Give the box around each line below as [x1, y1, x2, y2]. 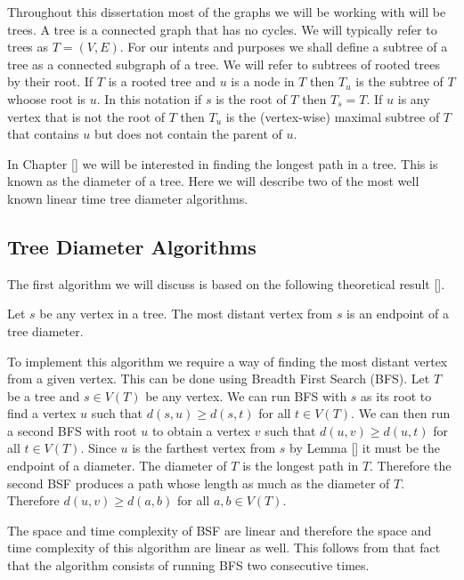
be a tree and [7, 386, 80, 405]
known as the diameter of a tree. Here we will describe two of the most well [7, 172, 419, 190]
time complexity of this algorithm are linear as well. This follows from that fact [7, 538, 441, 557]
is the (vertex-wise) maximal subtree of [225, 107, 440, 125]
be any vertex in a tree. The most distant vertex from [39, 304, 333, 323]
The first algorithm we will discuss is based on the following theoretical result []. [7, 274, 445, 293]
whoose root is [7, 89, 86, 108]
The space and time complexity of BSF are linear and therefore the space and [7, 520, 432, 539]
